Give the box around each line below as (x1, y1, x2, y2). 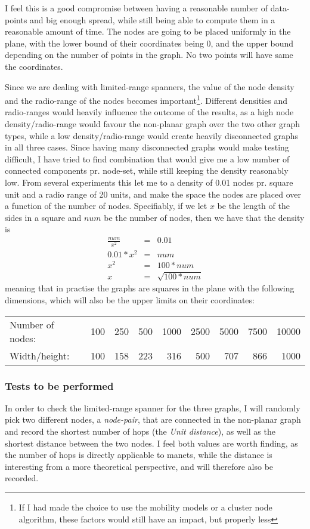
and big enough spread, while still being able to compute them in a (30, 13, 275, 26)
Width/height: (10, 348, 70, 362)
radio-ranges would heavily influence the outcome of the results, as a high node (5, 106, 294, 118)
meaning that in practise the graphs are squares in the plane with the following (5, 282, 294, 294)
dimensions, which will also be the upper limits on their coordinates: (5, 294, 255, 306)
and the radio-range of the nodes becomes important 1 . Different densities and (5, 93, 287, 106)
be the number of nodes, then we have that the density (104, 211, 305, 223)
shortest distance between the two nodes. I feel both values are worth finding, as (5, 436, 298, 449)
